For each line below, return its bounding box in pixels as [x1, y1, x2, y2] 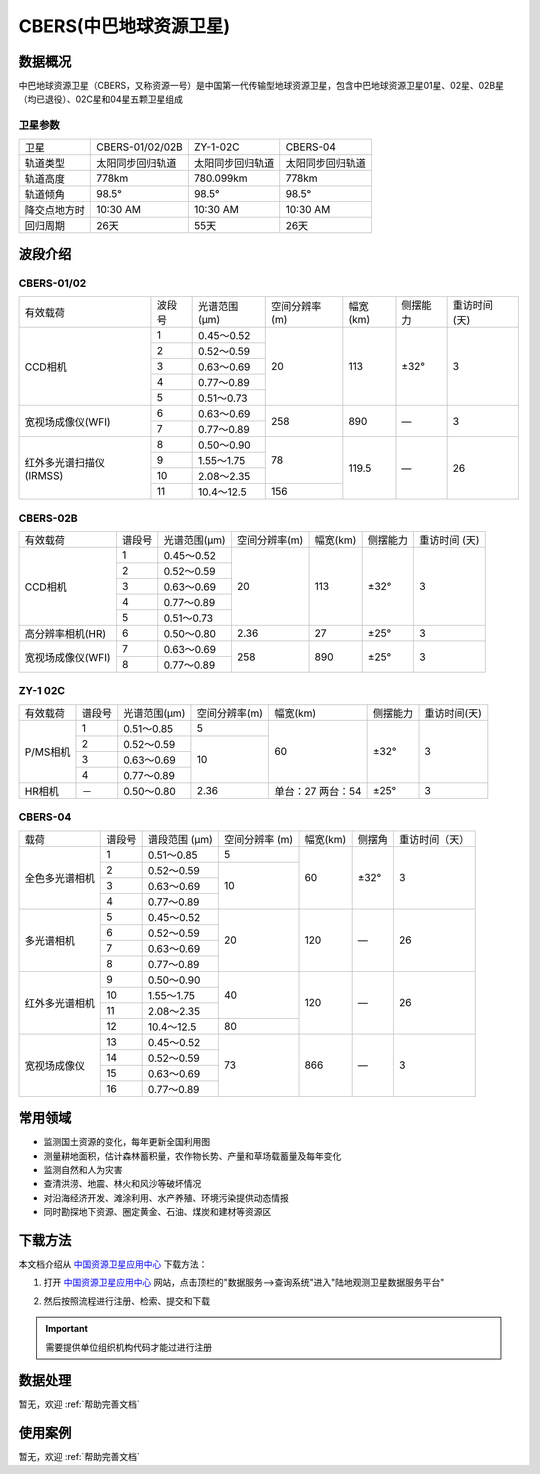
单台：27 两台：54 [274, 784, 362, 798]
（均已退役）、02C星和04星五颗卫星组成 [18, 93, 184, 105]
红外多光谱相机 [24, 996, 95, 1010]
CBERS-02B [18, 511, 79, 525]
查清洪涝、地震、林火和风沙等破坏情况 [43, 1178, 202, 1190]
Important [45, 1323, 89, 1335]
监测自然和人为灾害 [43, 1163, 123, 1175]
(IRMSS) [24, 468, 64, 482]
